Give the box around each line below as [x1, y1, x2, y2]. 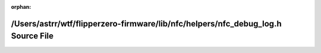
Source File [11, 31, 53, 41]
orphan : [11, 4, 32, 10]
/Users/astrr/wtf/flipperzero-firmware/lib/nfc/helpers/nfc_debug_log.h [11, 18, 282, 29]
